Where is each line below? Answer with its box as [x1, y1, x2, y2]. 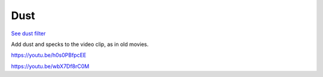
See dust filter [11, 30, 46, 37]
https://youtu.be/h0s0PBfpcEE [11, 51, 87, 59]
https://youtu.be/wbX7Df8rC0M [11, 63, 90, 70]
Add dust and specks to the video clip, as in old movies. [11, 41, 149, 48]
